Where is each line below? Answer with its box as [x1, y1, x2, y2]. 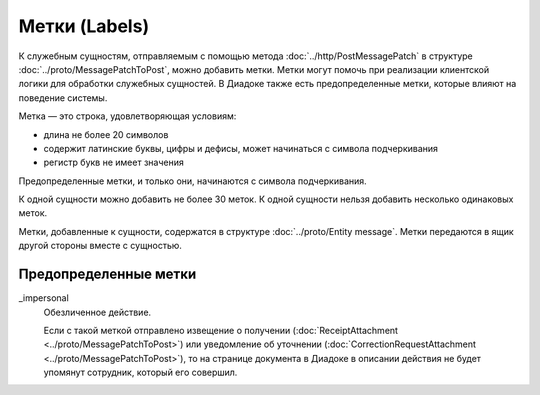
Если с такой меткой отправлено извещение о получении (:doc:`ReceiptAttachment [43, 324, 399, 336]
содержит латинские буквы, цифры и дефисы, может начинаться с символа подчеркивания [43, 142, 439, 154]
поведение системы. [18, 91, 108, 104]
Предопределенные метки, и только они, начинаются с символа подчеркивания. [18, 175, 367, 187]
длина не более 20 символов [43, 128, 169, 140]
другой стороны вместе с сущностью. [18, 240, 182, 252]
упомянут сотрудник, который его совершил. [43, 366, 238, 379]
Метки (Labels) [18, 15, 150, 37]
